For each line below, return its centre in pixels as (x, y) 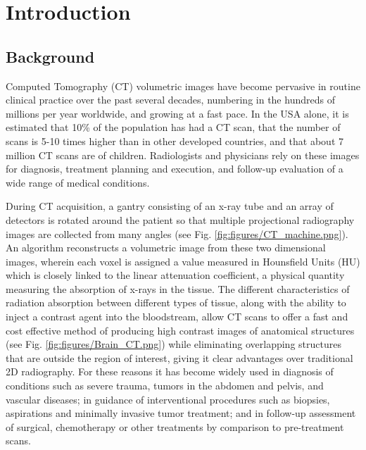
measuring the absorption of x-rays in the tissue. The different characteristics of (178, 288)
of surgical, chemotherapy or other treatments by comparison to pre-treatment (175, 426)
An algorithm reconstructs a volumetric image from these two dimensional (166, 248)
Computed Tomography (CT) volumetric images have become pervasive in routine (183, 86)
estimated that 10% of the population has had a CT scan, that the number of (173, 127)
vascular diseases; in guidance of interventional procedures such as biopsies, (168, 399)
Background (50, 56)
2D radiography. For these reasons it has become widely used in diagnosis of (170, 371)
